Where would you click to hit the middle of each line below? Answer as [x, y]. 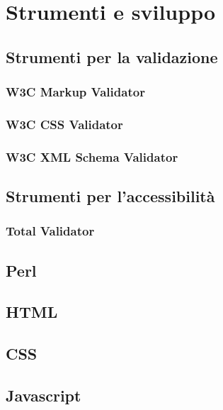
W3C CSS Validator [64, 124]
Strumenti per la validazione [112, 56]
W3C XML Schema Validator [92, 156]
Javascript [44, 395]
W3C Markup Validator [75, 92]
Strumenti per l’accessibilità [110, 196]
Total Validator [50, 231]
